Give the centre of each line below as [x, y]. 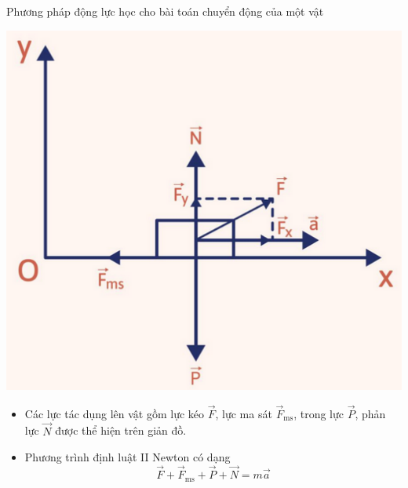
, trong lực [319, 413]
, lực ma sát [244, 413]
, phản [370, 413]
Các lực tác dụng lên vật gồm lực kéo [115, 413]
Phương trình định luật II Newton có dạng [127, 457]
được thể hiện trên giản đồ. [121, 430]
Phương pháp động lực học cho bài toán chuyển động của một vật [165, 11]
